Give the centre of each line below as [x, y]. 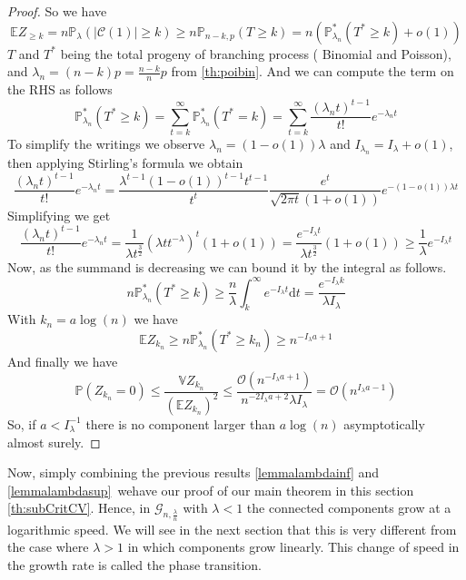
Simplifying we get [59, 216]
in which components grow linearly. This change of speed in [293, 547]
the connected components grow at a [349, 508]
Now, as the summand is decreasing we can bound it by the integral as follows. [227, 267]
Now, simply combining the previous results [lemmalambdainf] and [193, 472]
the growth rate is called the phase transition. [134, 564]
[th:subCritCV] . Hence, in [79, 508]
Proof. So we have [57, 11]
